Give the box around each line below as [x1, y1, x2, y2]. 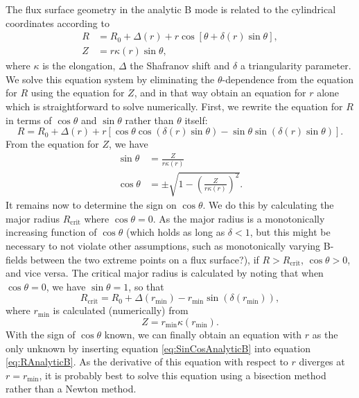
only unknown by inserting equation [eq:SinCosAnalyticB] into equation [6, 340, 310, 355]
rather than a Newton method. [6, 381, 137, 396]
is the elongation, [42, 58, 116, 73]
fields [6, 252, 28, 266]
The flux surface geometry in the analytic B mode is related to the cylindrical [6, 2, 336, 16]
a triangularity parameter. [240, 58, 351, 73]
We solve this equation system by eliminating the [6, 71, 215, 86]
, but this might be [249, 225, 331, 239]
